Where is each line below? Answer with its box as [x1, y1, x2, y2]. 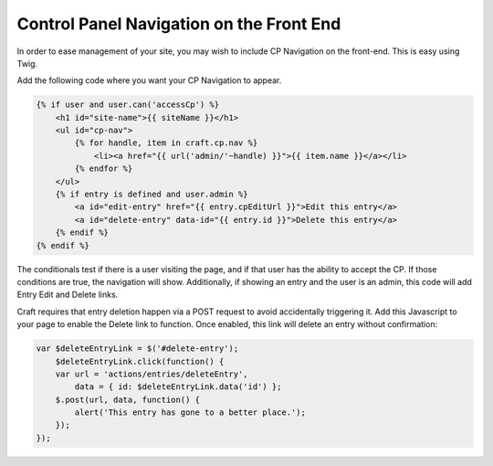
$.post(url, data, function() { [55, 394, 201, 405]
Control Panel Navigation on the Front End [16, 14, 341, 34]
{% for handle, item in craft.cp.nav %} [74, 138, 258, 148]
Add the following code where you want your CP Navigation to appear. [16, 75, 282, 86]
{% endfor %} [74, 164, 133, 174]
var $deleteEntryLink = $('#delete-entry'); [36, 344, 239, 354]
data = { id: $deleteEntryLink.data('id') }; [74, 382, 282, 392]
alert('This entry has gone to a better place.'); [74, 408, 306, 418]
